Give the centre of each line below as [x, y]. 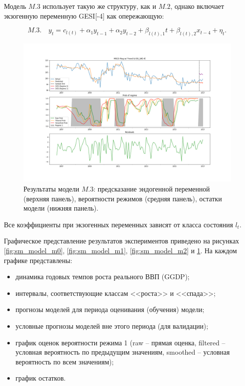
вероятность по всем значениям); [65, 361]
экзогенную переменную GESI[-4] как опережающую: [84, 15]
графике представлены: [38, 260]
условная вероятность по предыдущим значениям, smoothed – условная [122, 352]
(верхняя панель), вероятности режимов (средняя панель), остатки [123, 198]
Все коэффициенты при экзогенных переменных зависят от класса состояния [119, 224]
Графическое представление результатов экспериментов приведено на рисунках [122, 241]
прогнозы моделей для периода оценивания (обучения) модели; [110, 309]
